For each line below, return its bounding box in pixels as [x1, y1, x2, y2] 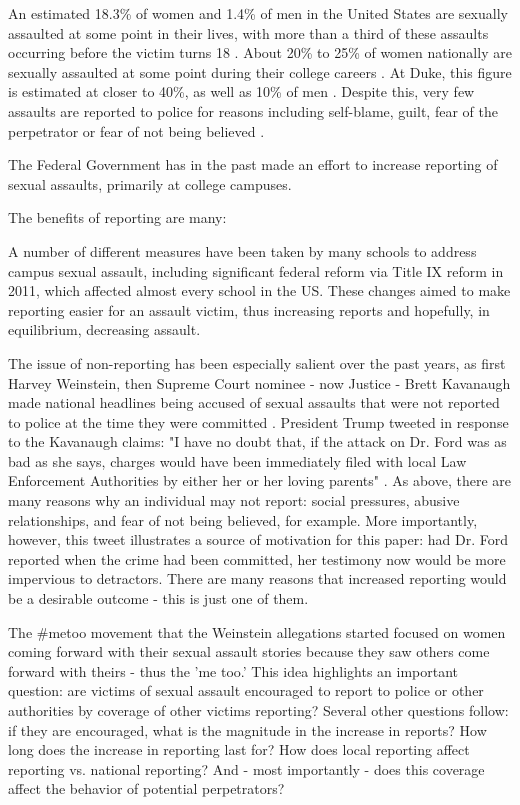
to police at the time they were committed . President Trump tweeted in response [8, 411, 509, 432]
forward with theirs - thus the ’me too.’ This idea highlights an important [8, 660, 459, 681]
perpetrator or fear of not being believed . [8, 120, 265, 141]
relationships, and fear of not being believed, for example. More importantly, [8, 509, 478, 530]
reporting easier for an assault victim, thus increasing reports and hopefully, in [8, 299, 490, 320]
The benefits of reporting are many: [8, 207, 227, 228]
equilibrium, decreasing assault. [8, 319, 201, 340]
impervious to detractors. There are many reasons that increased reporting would [8, 568, 507, 589]
